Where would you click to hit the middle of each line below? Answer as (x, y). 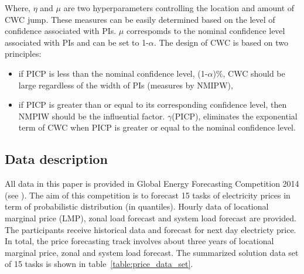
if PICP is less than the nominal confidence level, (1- (113, 73)
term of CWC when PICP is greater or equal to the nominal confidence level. (157, 127)
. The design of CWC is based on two (221, 42)
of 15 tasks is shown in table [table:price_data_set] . (99, 264)
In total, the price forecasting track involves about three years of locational (139, 241)
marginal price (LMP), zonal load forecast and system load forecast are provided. (151, 218)
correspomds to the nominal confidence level (206, 31)
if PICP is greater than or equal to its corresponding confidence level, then (153, 105)
